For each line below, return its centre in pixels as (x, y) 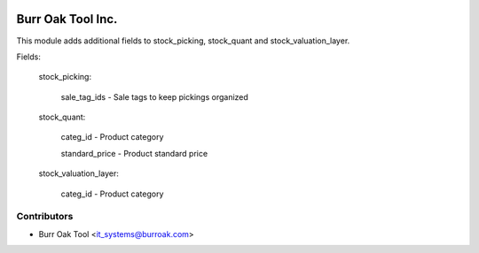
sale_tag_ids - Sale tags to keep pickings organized (154, 96)
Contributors (45, 217)
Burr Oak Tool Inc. (67, 19)
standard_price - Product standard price (134, 153)
